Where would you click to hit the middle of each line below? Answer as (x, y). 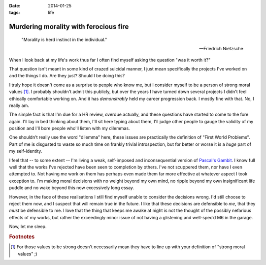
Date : (15, 6)
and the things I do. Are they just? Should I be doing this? (67, 76)
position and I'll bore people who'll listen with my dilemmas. (69, 129)
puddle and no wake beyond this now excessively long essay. (72, 188)
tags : (15, 13)
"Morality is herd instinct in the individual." (64, 39)
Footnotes (22, 236)
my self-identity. (26, 151)
